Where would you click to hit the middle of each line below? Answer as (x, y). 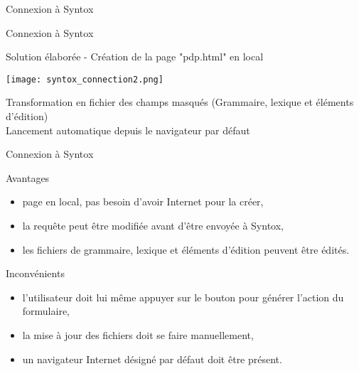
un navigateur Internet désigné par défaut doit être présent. (152, 359)
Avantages (28, 177)
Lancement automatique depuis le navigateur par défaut (128, 130)
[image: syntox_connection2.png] (85, 79)
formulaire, (46, 311)
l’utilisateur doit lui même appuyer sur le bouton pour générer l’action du (183, 297)
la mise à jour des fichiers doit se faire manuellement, (138, 334)
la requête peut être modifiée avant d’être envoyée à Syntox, (153, 225)
